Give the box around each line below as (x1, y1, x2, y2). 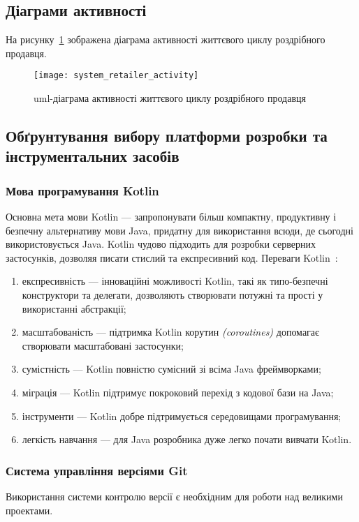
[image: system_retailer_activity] (34, 70, 199, 81)
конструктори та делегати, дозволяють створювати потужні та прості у (22, 288, 323, 301)
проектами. (6, 502, 53, 517)
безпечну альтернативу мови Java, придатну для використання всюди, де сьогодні (6, 223, 353, 237)
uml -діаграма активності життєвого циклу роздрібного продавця (34, 91, 306, 105)
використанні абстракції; (22, 301, 126, 315)
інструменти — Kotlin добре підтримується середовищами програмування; (22, 408, 342, 423)
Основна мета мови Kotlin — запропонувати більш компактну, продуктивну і (6, 209, 337, 224)
